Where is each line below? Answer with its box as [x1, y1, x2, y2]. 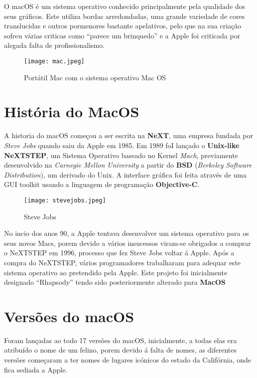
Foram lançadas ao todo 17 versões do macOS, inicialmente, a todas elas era [4, 335, 237, 345]
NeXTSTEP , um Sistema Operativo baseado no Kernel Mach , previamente [4, 150, 238, 160]
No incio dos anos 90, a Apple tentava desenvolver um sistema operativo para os [4, 228, 249, 238]
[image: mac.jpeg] [24, 57, 85, 65]
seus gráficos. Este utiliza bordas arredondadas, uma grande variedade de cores [4, 10, 245, 21]
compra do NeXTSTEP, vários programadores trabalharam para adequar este [4, 257, 241, 267]
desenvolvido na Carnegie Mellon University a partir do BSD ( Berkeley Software [4, 160, 252, 170]
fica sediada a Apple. [4, 364, 68, 375]
